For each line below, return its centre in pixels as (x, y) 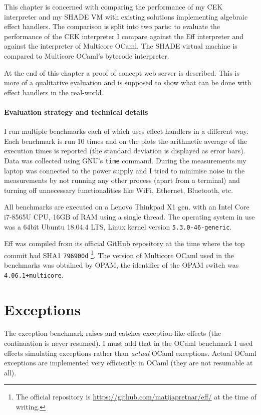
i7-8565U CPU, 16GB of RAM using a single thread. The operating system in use (129, 216)
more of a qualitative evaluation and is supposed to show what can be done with (128, 82)
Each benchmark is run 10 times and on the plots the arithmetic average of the (126, 141)
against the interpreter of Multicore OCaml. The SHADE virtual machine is (121, 46)
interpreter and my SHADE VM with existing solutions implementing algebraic (126, 16)
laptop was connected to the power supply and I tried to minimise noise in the (124, 170)
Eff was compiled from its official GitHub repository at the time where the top (124, 243)
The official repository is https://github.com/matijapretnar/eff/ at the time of (136, 397)
